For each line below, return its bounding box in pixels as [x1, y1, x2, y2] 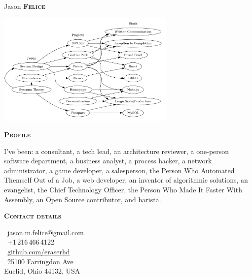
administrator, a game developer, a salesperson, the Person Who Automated [4, 165, 235, 175]
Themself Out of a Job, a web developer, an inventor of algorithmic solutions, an [4, 175, 248, 185]
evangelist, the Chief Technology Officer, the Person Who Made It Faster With [4, 185, 242, 195]
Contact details [4, 211, 62, 221]
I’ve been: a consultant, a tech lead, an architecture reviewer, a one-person [4, 146, 229, 156]
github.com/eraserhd [7, 247, 70, 257]
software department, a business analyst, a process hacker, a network [4, 155, 212, 166]
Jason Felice [4, 1, 46, 11]
